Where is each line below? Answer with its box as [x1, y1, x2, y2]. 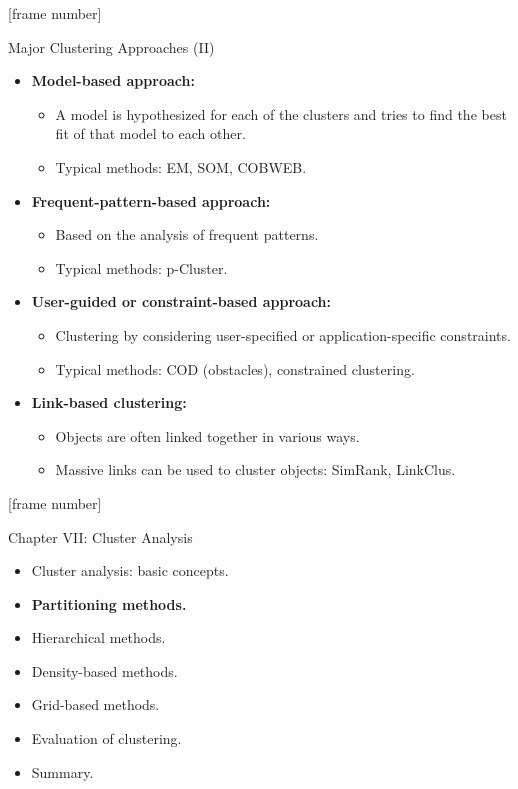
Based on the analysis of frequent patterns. [55, 224, 319, 245]
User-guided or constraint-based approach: [31, 291, 332, 312]
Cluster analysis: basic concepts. [31, 560, 229, 581]
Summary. [31, 761, 94, 782]
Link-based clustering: [31, 392, 187, 413]
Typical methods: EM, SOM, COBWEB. [55, 156, 307, 177]
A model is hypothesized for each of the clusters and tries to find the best [55, 103, 507, 124]
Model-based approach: [31, 70, 195, 91]
